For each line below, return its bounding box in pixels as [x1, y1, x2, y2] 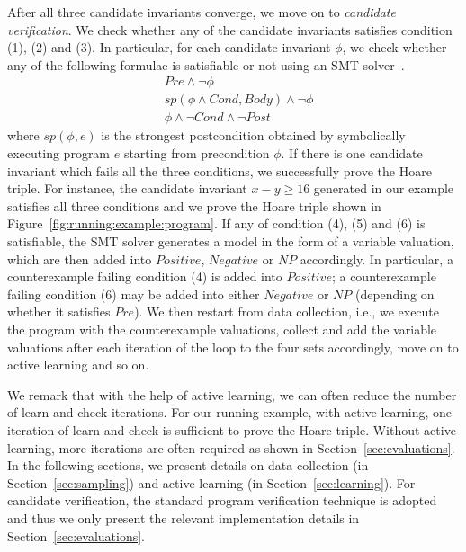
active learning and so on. [7, 355, 149, 374]
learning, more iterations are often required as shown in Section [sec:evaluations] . [7, 438, 455, 457]
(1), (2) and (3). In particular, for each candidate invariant [7, 38, 331, 57]
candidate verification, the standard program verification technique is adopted [7, 491, 437, 510]
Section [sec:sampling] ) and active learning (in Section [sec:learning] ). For [7, 473, 416, 492]
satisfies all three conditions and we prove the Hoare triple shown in [7, 196, 381, 215]
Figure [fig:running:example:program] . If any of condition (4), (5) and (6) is [7, 214, 426, 233]
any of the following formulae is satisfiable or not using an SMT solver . [7, 55, 405, 74]
